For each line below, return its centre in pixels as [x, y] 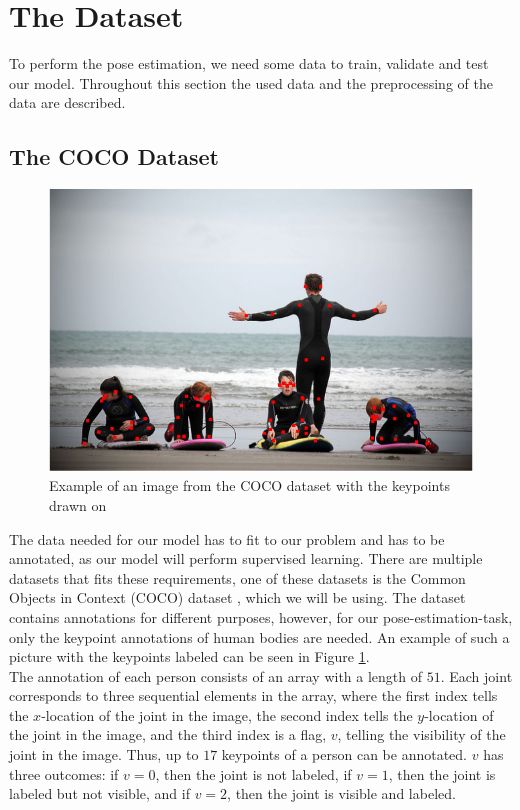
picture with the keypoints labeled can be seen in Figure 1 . [189, 656]
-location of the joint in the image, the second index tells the [227, 714]
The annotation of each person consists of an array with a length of [216, 675]
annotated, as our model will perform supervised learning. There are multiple [246, 558]
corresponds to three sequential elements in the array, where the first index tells [253, 695]
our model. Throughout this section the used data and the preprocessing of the [251, 82]
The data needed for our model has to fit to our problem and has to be [227, 538]
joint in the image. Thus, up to [104, 754]
